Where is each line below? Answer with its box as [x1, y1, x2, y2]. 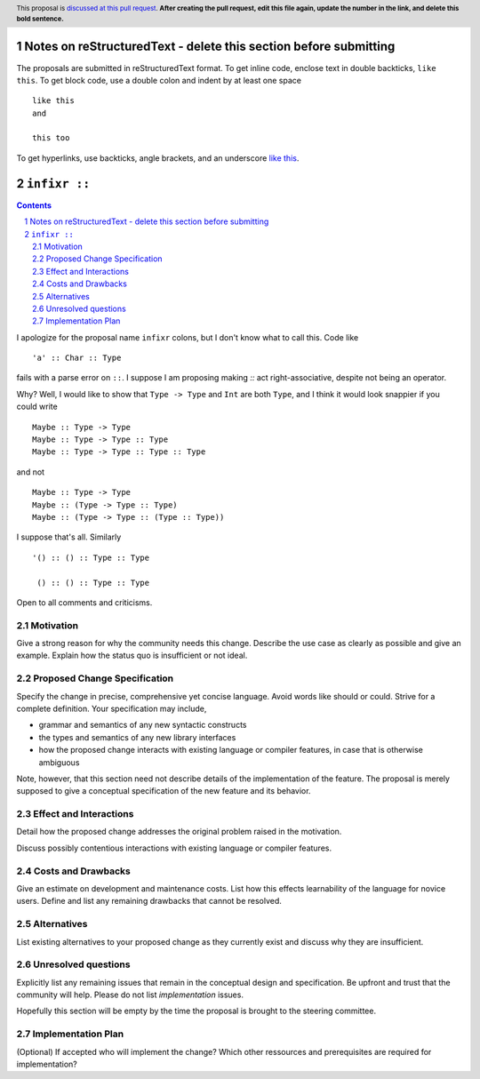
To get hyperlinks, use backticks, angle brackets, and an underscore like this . [16, 152, 300, 164]
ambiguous [38, 756, 80, 768]
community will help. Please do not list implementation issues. [16, 989, 244, 1000]
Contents [16, 200, 52, 211]
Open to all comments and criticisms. [16, 596, 153, 608]
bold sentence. [16, 14, 64, 23]
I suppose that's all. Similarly [16, 532, 122, 542]
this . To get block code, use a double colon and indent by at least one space [16, 75, 302, 85]
